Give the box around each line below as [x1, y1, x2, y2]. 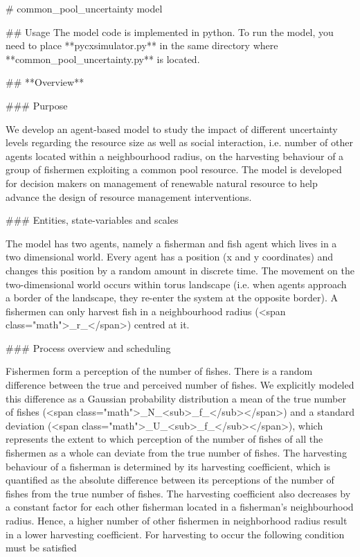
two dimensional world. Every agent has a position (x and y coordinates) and [6, 249, 334, 264]
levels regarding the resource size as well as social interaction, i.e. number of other [6, 135, 353, 150]
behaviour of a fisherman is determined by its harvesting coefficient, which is [6, 459, 331, 473]
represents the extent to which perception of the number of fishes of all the [6, 432, 323, 446]
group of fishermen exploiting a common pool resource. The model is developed [6, 162, 342, 177]
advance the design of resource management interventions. [6, 189, 252, 204]
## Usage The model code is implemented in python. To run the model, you [6, 24, 334, 39]
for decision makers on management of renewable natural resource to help [6, 175, 318, 190]
